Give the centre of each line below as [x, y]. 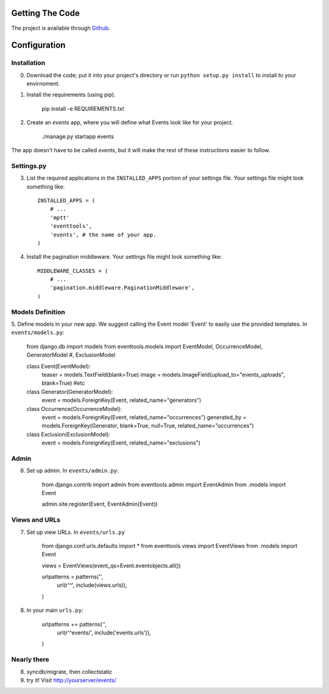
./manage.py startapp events [78, 136]
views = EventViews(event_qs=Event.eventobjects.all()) [111, 566]
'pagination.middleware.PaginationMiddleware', [122, 288]
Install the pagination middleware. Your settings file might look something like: [124, 257]
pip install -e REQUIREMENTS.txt [83, 108]
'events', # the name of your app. [103, 235]
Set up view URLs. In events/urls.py [76, 532]
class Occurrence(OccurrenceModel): [74, 408]
